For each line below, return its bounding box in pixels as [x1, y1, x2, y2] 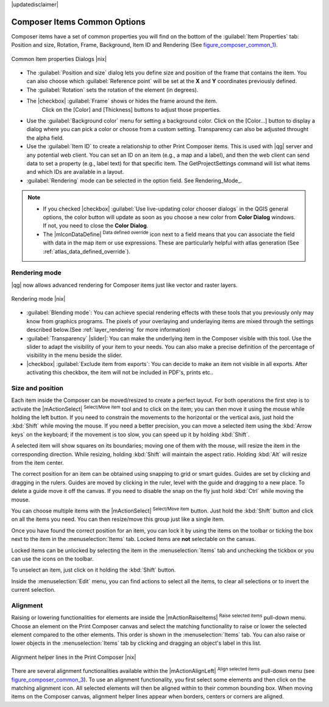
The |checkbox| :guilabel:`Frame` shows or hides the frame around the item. [26, 98, 218, 105]
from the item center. [11, 459, 64, 467]
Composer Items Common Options [11, 16, 146, 27]
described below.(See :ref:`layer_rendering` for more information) [26, 326, 191, 334]
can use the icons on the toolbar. [11, 555, 94, 562]
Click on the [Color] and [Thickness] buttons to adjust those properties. [41, 106, 221, 113]
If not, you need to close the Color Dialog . [43, 222, 149, 229]
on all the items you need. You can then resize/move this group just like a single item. [11, 515, 225, 523]
